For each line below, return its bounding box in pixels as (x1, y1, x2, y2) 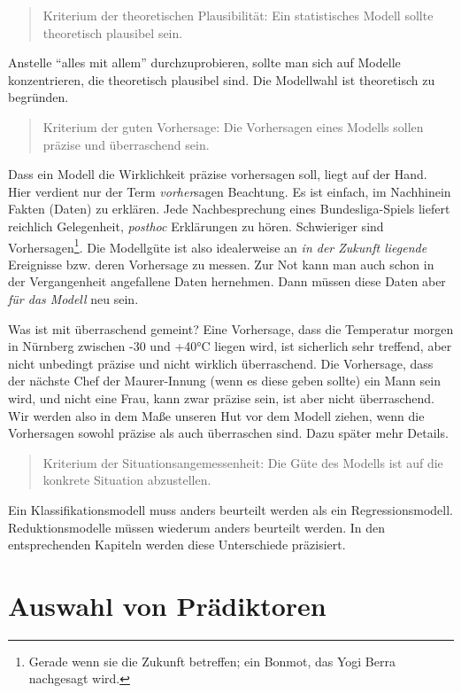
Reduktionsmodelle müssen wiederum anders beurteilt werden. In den (8, 518, 386, 536)
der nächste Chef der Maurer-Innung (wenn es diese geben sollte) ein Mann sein (8, 371, 441, 390)
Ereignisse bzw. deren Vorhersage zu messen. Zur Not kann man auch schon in (8, 254, 434, 273)
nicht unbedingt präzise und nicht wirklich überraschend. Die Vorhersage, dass (8, 354, 434, 372)
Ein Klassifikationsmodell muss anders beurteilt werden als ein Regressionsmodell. (8, 500, 453, 518)
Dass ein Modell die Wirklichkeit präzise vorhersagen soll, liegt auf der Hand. (8, 165, 427, 183)
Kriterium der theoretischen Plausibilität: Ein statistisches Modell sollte (42, 6, 434, 24)
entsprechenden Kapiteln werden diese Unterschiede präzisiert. (8, 535, 346, 554)
